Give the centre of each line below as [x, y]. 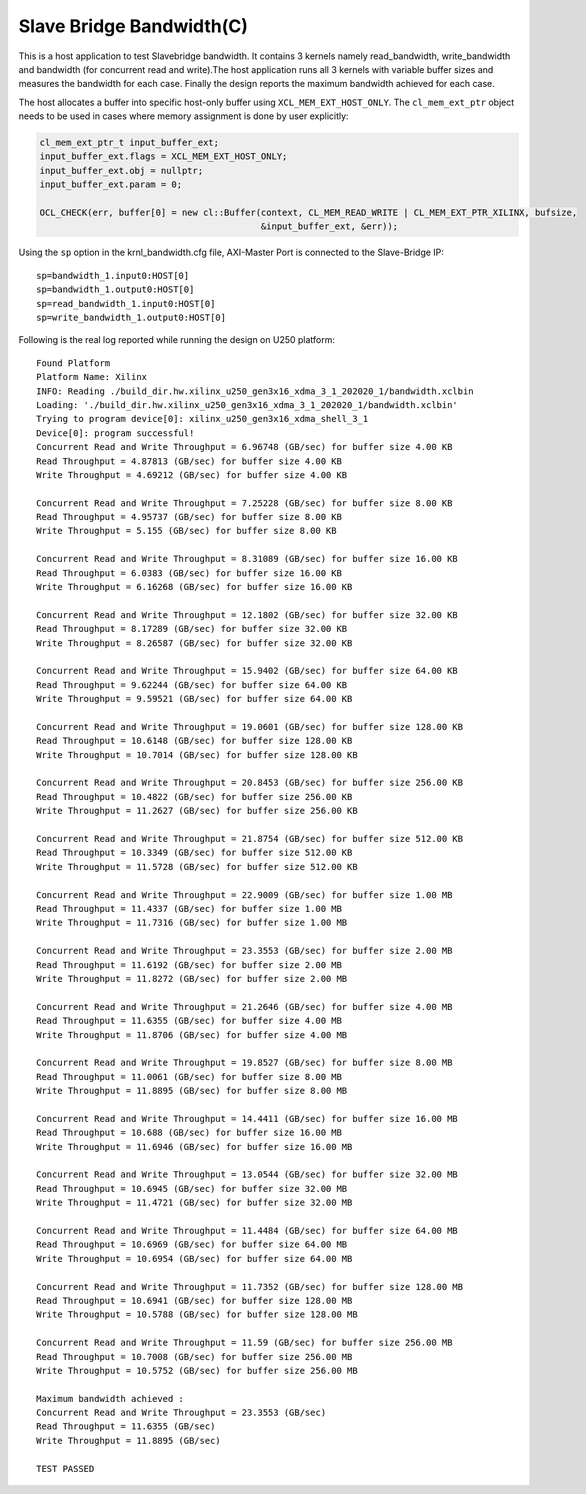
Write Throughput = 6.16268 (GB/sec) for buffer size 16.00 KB [194, 587]
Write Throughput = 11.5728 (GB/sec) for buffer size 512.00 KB [197, 866]
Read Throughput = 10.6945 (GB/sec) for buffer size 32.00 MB [192, 1188]
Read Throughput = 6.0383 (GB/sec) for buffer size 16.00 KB [189, 573]
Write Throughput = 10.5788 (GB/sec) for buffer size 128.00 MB [197, 1314]
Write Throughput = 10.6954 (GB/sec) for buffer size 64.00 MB [194, 1258]
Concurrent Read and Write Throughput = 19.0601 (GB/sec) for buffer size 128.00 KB [250, 726]
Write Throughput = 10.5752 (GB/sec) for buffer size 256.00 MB [197, 1370]
